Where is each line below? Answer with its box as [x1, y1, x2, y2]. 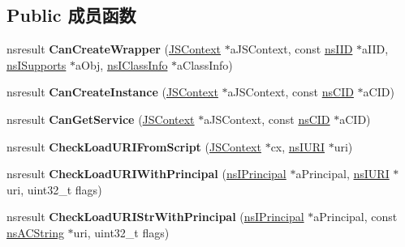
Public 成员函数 [6, 2, 136, 28]
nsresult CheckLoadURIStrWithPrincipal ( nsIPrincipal [6, 208, 304, 225]
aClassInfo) [177, 56, 233, 73]
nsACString [6, 224, 64, 241]
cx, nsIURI [270, 138, 325, 155]
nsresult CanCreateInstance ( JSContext [6, 83, 218, 100]
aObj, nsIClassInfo [75, 56, 168, 73]
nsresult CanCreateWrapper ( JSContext [6, 40, 222, 57]
